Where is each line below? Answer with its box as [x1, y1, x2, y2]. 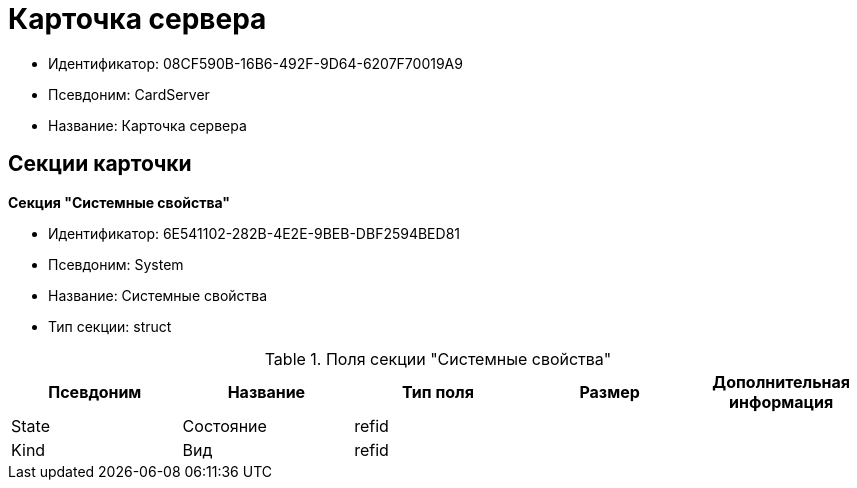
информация [729, 391, 834, 412]
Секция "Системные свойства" [8, 193, 231, 211]
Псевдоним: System [48, 255, 184, 273]
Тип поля [402, 381, 474, 402]
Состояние [182, 415, 267, 436]
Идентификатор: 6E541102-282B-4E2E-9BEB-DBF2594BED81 [48, 224, 460, 242]
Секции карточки [8, 151, 192, 177]
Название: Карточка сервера [48, 116, 247, 134]
